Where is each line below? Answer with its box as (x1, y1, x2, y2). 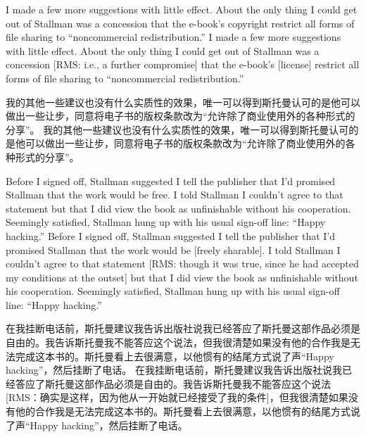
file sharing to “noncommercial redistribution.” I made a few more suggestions (6, 30, 341, 44)
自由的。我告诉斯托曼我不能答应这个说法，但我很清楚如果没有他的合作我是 (6, 335, 351, 350)
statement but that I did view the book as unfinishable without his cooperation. (6, 201, 351, 215)
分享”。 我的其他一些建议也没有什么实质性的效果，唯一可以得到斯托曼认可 (6, 122, 349, 137)
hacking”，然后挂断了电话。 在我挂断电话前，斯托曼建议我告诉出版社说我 (6, 362, 342, 377)
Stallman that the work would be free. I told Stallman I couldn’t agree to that (6, 187, 343, 202)
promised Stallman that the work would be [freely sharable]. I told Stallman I (6, 242, 341, 257)
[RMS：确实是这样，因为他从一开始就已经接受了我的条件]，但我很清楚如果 (6, 390, 348, 405)
